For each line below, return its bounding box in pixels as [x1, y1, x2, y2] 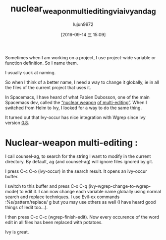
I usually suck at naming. [5, 69, 56, 75]
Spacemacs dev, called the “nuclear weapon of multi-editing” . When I [5, 99, 147, 105]
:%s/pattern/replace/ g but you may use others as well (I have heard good [5, 199, 156, 205]
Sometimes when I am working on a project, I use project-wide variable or [5, 54, 156, 60]
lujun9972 [73, 21, 94, 27]
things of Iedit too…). [5, 205, 48, 211]
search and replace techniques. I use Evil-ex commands [5, 194, 120, 200]
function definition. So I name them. [5, 60, 78, 66]
